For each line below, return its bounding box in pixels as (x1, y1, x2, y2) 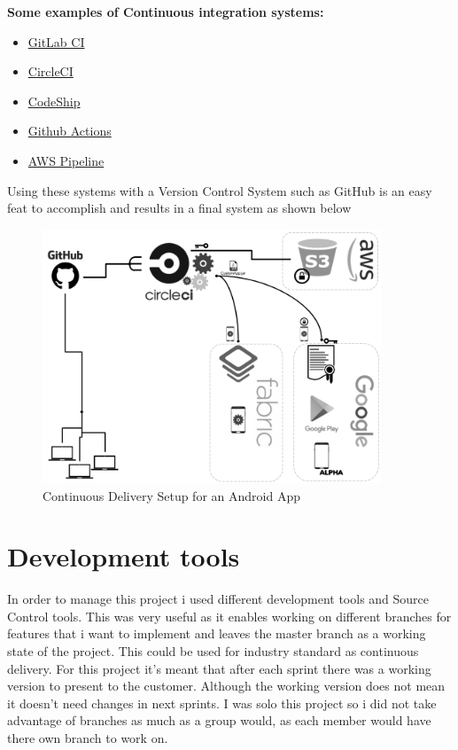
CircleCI (27, 62, 74, 81)
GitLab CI (27, 32, 85, 51)
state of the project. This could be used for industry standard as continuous (7, 642, 419, 660)
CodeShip (27, 91, 81, 110)
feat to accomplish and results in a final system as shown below (7, 199, 352, 217)
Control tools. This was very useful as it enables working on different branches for (7, 606, 452, 625)
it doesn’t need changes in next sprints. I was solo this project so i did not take (7, 693, 437, 712)
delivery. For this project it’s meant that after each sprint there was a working (7, 659, 431, 677)
